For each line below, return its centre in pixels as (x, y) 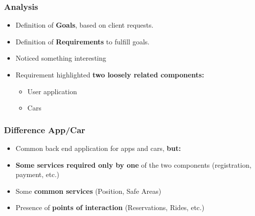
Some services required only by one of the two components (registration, (133, 164)
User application (52, 91)
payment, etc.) (38, 174)
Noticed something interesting (61, 58)
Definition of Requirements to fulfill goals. (83, 41)
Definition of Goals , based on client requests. (85, 25)
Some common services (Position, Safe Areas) (88, 191)
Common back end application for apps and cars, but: (98, 148)
